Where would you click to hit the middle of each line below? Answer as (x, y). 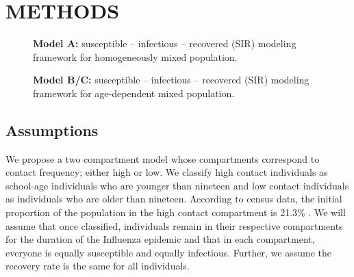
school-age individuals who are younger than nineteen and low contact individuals (177, 185)
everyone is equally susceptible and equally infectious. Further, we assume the (168, 252)
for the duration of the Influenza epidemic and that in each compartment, (160, 239)
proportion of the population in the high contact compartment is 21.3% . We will (176, 212)
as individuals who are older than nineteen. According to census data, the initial (174, 199)
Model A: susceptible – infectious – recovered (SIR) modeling (165, 43)
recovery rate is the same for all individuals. (98, 266)
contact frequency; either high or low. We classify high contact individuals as (167, 172)
